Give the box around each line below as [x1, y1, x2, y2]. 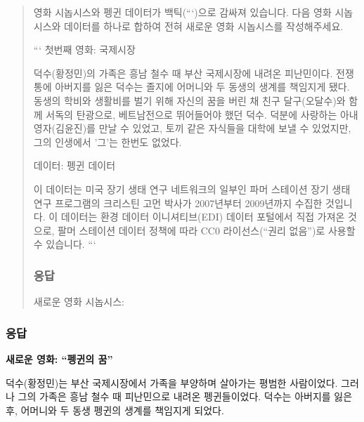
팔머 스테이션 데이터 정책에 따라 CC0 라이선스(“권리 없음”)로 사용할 [58, 223, 356, 237]
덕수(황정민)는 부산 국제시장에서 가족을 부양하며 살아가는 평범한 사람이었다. [6, 375, 338, 390]
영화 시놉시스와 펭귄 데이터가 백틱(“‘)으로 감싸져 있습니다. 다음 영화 [33, 5, 332, 19]
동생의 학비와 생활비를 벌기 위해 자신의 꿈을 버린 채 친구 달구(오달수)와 [33, 93, 346, 107]
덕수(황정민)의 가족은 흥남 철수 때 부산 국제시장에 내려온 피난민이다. [33, 65, 333, 80]
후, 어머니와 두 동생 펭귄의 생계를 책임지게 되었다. [6, 402, 224, 417]
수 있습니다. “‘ [33, 237, 96, 251]
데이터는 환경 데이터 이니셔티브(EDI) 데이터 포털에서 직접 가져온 [60, 209, 345, 224]
